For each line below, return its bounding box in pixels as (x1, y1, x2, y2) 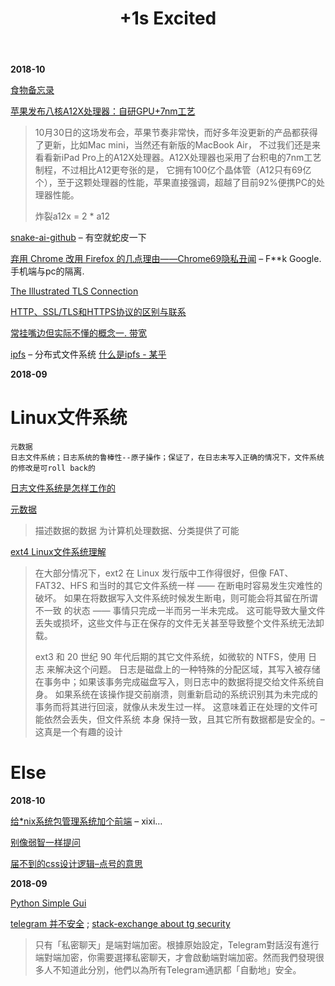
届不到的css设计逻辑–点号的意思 (10, 858, 143, 870)
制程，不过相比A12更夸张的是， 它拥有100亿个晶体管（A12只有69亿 (34, 164, 312, 176)
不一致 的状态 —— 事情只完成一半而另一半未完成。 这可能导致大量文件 (34, 605, 326, 617)
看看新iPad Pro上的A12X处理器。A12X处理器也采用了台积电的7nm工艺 (34, 152, 322, 164)
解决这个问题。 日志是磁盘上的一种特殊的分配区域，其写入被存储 (54, 663, 321, 676)
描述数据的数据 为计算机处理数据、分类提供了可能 (34, 525, 240, 537)
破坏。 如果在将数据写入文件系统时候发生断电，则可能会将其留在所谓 (34, 592, 318, 604)
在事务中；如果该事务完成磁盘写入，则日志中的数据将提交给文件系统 (34, 676, 316, 688)
